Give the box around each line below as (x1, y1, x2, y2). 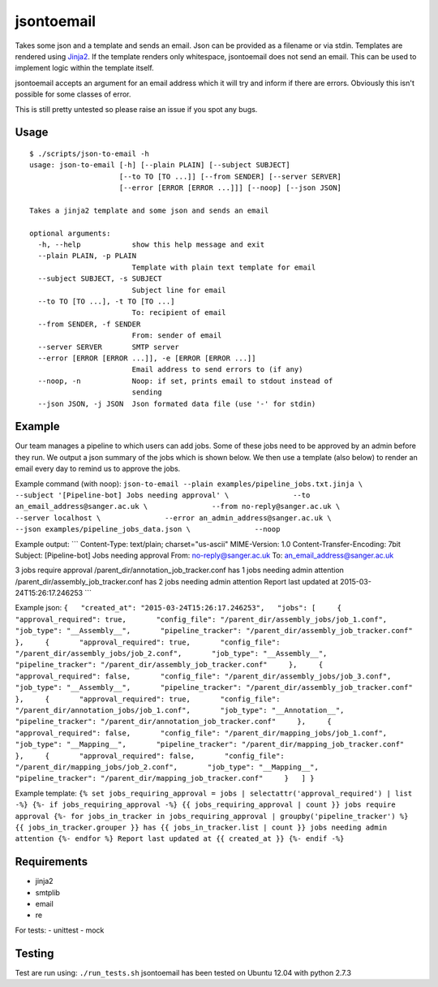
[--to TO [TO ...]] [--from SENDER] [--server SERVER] (118, 171, 342, 181)
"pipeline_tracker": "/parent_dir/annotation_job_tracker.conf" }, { (15, 717, 332, 726)
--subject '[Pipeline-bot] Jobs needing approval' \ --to (15, 490, 311, 499)
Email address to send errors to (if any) (131, 365, 303, 374)
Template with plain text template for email (131, 262, 316, 272)
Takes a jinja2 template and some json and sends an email (29, 205, 269, 215)
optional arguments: (29, 228, 111, 238)
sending (131, 388, 162, 397)
